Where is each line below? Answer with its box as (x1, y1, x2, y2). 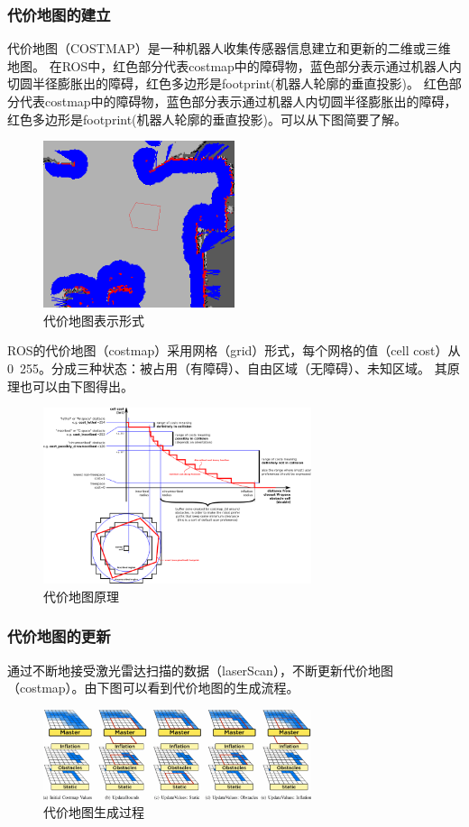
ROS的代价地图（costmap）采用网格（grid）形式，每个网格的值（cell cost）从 (7, 341, 461, 360)
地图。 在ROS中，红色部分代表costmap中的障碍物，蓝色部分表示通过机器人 (7, 56, 449, 75)
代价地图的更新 (7, 625, 111, 648)
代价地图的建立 (7, 3, 111, 25)
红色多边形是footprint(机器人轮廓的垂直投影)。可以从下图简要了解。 (7, 109, 408, 128)
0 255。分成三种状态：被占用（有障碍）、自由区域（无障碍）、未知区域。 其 (7, 359, 447, 377)
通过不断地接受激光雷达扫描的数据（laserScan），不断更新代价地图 (7, 660, 393, 679)
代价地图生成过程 (43, 803, 144, 822)
